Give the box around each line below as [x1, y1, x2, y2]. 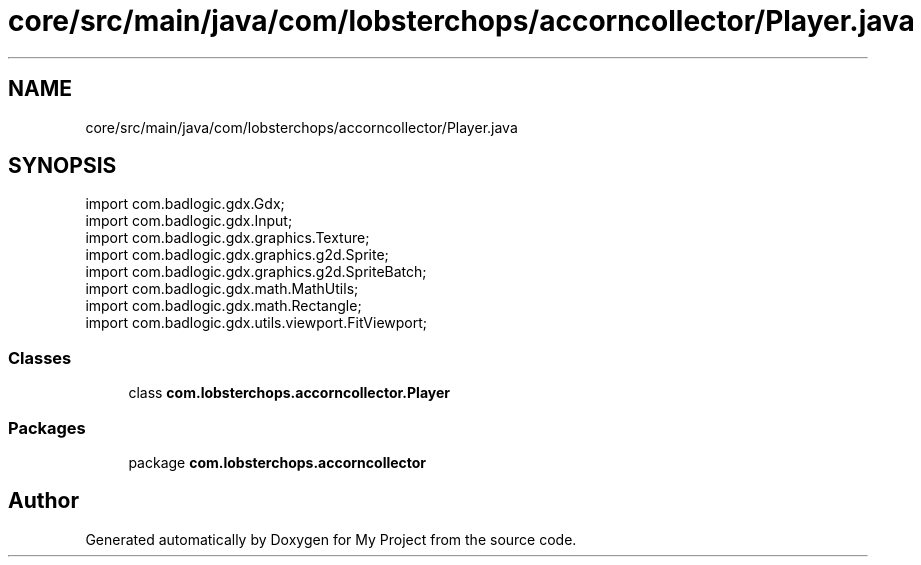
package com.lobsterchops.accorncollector [128, 453, 427, 471]
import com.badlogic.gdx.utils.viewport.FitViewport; [85, 314, 428, 332]
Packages [8, 417, 86, 438]
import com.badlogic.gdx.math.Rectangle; [85, 297, 362, 315]
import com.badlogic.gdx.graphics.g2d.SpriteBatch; [85, 263, 427, 281]
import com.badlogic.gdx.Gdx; [85, 195, 285, 213]
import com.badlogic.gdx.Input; [85, 212, 293, 230]
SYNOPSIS [8, 153, 117, 179]
